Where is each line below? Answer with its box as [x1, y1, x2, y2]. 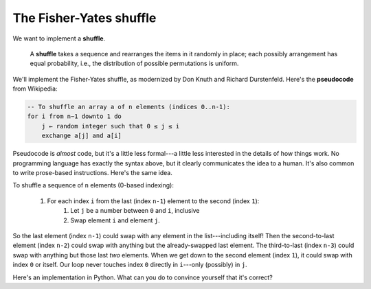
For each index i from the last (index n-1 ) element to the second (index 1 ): [47, 196, 260, 205]
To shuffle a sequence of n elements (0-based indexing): [12, 181, 175, 189]
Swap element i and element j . [70, 216, 161, 224]
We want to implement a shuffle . [12, 34, 106, 43]
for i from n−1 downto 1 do [27, 113, 122, 120]
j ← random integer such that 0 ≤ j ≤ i [41, 122, 180, 130]
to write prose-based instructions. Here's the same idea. [12, 169, 173, 177]
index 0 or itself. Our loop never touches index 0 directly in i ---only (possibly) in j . [12, 261, 247, 269]
